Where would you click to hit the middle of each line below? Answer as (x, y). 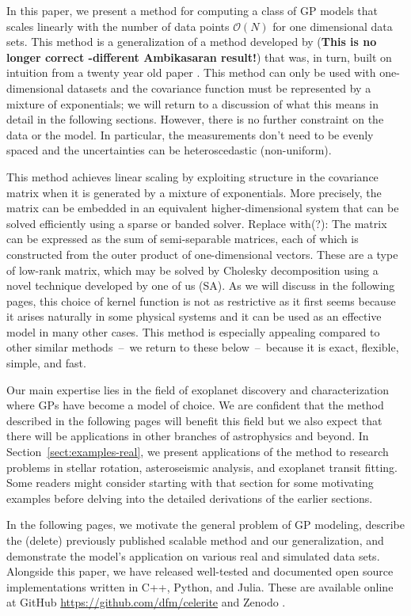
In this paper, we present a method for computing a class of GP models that (192, 10)
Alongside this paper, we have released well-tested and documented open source (200, 571)
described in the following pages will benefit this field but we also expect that (194, 420)
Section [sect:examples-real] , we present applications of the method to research (198, 452)
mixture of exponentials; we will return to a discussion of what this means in (192, 103)
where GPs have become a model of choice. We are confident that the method (195, 405)
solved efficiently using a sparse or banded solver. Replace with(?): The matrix (197, 223)
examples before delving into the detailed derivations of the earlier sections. (190, 498)
